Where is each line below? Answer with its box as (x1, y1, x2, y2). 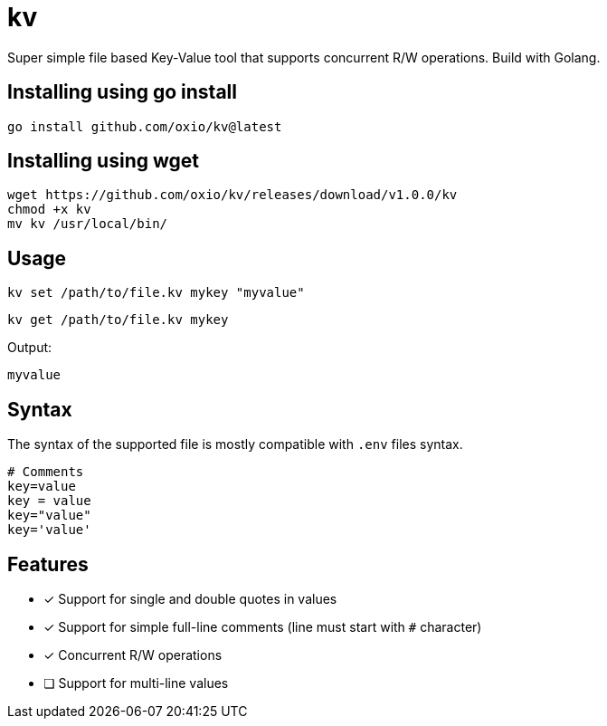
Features (7, 552, 89, 576)
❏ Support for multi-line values (43, 674, 229, 691)
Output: (7, 339, 52, 356)
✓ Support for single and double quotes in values (43, 590, 337, 607)
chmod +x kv (7, 202, 91, 217)
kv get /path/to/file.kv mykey (7, 312, 229, 328)
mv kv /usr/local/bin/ (7, 216, 168, 232)
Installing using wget (7, 149, 199, 173)
